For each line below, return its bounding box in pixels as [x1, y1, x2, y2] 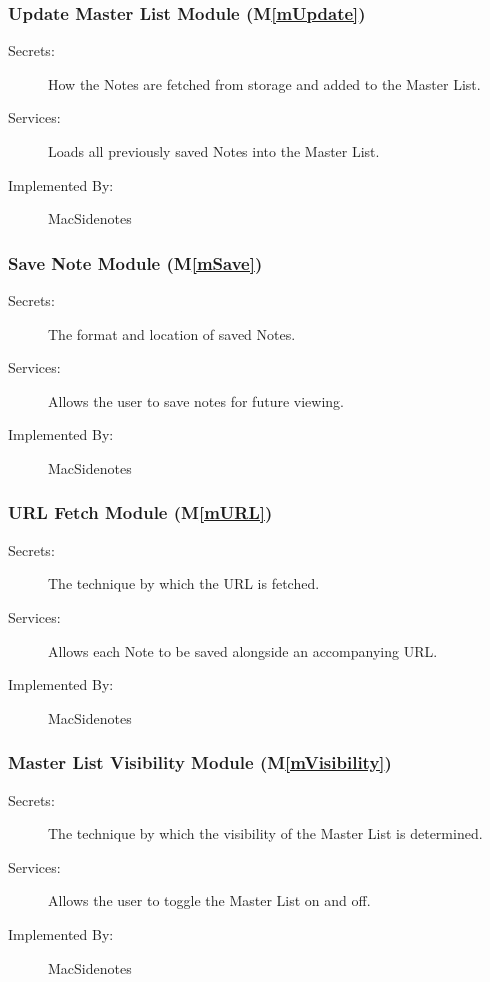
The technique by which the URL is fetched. [48, 573, 320, 594]
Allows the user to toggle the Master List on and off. [48, 890, 371, 911]
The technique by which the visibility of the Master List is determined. [48, 823, 483, 844]
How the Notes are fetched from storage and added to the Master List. [48, 73, 481, 94]
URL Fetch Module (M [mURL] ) [8, 500, 273, 525]
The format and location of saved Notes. [48, 323, 296, 344]
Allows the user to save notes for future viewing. [48, 390, 344, 411]
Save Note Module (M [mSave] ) [8, 250, 263, 275]
